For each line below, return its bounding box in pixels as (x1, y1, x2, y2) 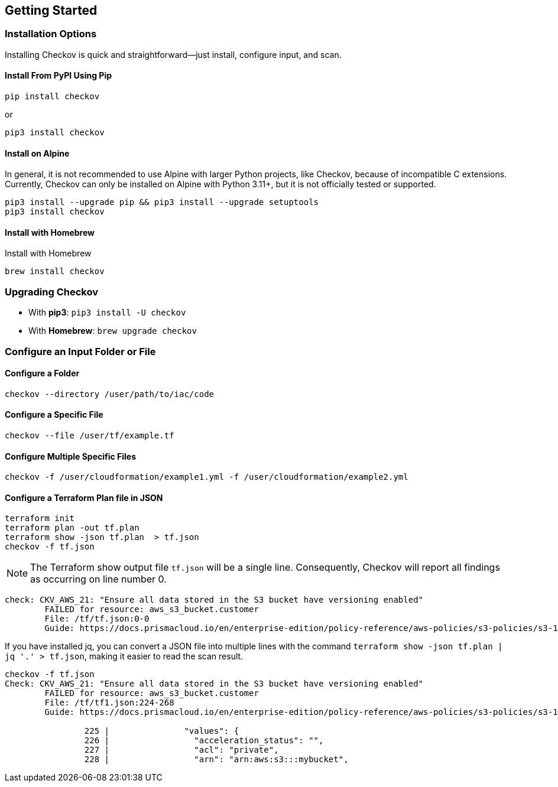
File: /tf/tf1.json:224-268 (44, 698, 174, 708)
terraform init (5, 513, 75, 523)
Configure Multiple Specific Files (5, 451, 137, 461)
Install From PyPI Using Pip (5, 70, 112, 81)
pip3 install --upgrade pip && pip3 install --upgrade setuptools (5, 197, 319, 207)
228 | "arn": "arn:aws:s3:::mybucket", (84, 755, 349, 765)
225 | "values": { (84, 726, 239, 736)
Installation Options (5, 28, 97, 40)
